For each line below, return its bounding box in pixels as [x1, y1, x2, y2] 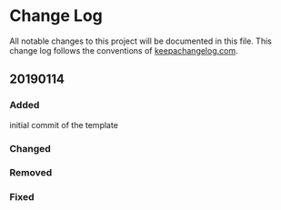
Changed [9, 142, 52, 155]
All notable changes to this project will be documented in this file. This [9, 35, 273, 46]
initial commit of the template [9, 119, 118, 130]
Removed [9, 166, 53, 179]
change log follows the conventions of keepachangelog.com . [9, 45, 238, 55]
